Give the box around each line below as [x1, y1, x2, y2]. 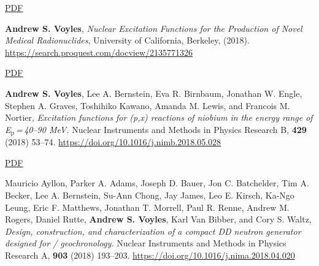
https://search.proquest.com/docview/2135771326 [5, 45, 193, 58]
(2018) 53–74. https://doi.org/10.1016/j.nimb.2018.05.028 [5, 135, 221, 148]
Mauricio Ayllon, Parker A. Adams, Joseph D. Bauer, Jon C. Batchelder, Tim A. [5, 177, 309, 189]
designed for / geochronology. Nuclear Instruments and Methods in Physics [5, 237, 286, 249]
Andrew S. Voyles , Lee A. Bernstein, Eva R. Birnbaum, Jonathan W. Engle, [5, 86, 302, 99]
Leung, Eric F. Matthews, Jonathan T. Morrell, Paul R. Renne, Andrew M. [5, 200, 290, 213]
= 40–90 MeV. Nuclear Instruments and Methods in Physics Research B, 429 [16, 123, 307, 135]
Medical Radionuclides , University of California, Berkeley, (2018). [5, 34, 250, 47]
